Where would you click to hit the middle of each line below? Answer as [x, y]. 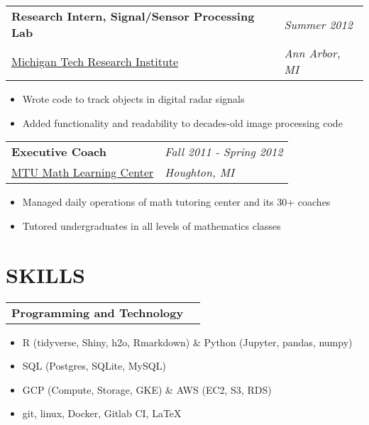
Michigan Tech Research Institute [95, 61]
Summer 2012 [318, 24]
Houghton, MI [200, 172]
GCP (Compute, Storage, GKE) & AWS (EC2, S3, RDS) [147, 389]
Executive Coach [59, 152]
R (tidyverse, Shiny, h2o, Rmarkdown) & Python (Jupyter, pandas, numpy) [187, 342]
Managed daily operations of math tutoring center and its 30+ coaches [176, 202]
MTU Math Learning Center [83, 172]
